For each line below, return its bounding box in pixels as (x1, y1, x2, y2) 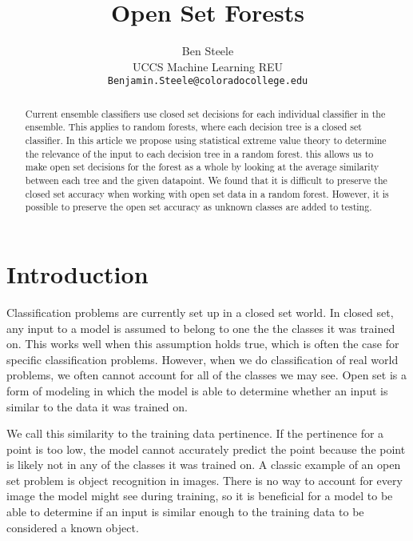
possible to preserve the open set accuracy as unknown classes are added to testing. (25, 200, 372, 214)
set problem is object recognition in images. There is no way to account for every (6, 471, 403, 488)
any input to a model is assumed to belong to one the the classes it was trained (6, 319, 395, 336)
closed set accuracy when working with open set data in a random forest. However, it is (25, 186, 389, 200)
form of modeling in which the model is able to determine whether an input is (6, 382, 388, 399)
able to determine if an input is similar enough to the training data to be (6, 503, 364, 520)
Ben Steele (181, 42, 234, 59)
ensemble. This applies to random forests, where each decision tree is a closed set (25, 120, 362, 134)
